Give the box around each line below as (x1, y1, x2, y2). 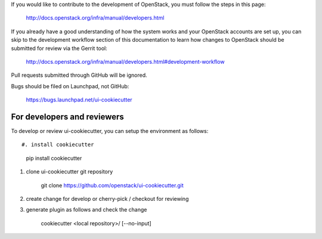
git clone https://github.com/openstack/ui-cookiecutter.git (41, 182, 184, 189)
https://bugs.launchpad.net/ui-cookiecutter (26, 96, 132, 104)
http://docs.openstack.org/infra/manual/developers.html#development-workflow (26, 58, 225, 65)
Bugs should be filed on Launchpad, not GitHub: (11, 82, 129, 89)
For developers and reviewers (11, 111, 125, 122)
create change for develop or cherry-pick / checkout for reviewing (26, 195, 189, 202)
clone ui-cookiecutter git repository (26, 168, 113, 175)
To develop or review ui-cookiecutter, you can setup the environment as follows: (11, 128, 209, 135)
